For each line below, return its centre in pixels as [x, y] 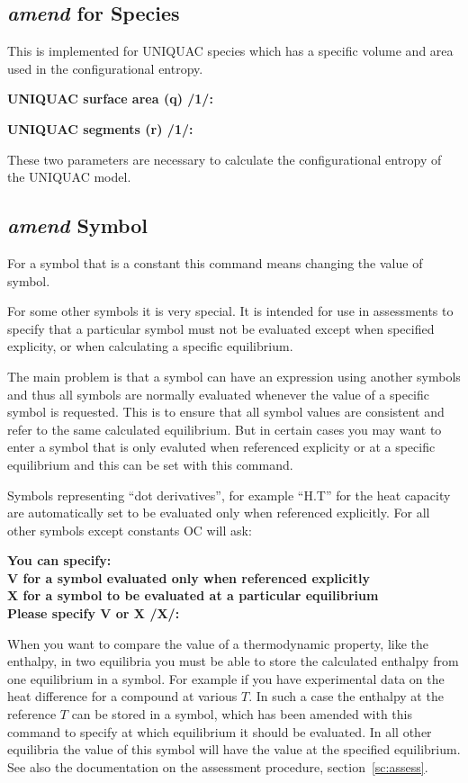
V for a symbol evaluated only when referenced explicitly [189, 577]
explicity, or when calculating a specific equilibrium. [150, 346]
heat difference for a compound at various [122, 696]
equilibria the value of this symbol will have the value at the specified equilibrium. [234, 749]
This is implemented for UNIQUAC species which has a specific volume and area [230, 51]
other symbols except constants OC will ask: [130, 530]
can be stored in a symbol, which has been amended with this [242, 714]
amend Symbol [77, 225]
